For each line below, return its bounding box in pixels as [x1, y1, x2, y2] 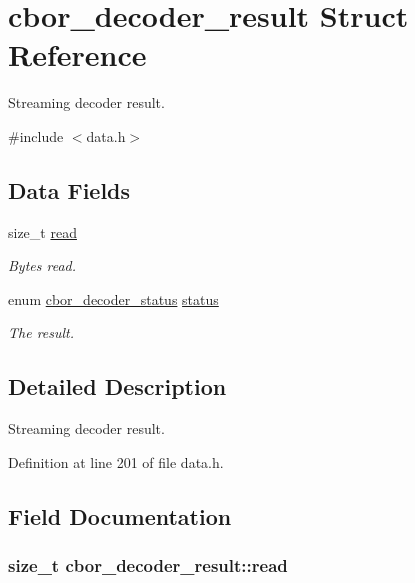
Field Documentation [8, 500, 232, 531]
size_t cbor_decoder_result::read [8, 553, 288, 578]
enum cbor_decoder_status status [8, 288, 219, 309]
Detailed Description [8, 371, 227, 402]
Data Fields [8, 174, 131, 205]
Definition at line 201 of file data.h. [8, 451, 224, 472]
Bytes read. [8, 255, 77, 276]
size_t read [8, 221, 77, 242]
